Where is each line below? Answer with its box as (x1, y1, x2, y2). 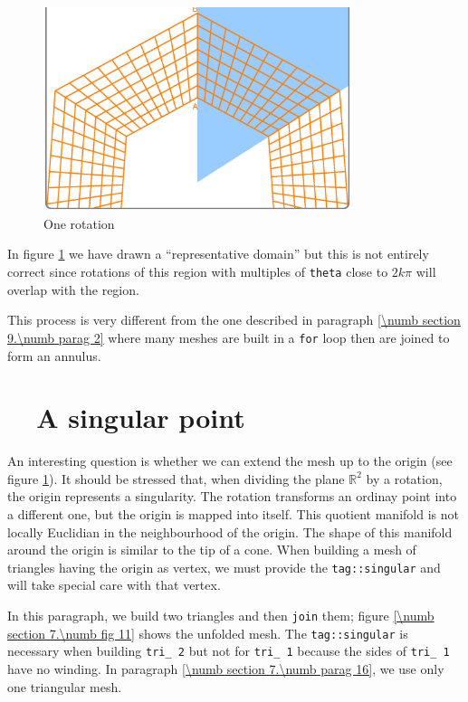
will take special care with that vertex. (7, 575, 221, 594)
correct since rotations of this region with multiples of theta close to (7, 262, 388, 280)
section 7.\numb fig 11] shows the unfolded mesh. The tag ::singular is (7, 623, 408, 642)
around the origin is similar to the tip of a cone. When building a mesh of (7, 540, 416, 559)
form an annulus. (7, 346, 101, 365)
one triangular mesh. (7, 677, 122, 696)
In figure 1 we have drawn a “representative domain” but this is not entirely (7, 244, 429, 263)
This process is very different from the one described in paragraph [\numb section (7, 310, 461, 329)
